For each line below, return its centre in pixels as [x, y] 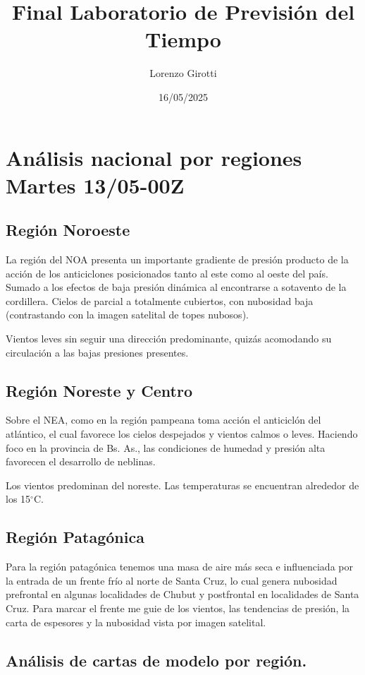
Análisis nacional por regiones [154, 157]
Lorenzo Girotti [183, 73]
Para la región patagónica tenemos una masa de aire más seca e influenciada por [179, 567]
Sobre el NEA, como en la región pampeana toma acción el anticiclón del [163, 420]
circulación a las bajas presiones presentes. [97, 352]
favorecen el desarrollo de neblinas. [81, 461]
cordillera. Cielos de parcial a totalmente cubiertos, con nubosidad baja [160, 300]
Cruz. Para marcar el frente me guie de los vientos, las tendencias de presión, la [178, 608]
